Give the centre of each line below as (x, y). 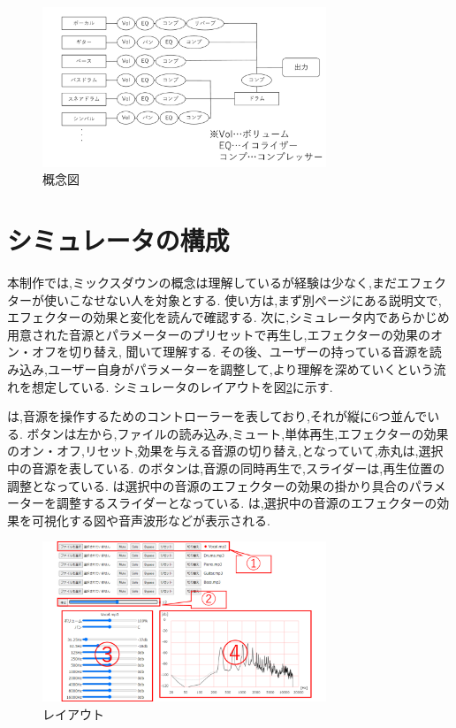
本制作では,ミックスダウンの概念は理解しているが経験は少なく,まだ (202, 283)
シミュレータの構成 (118, 240)
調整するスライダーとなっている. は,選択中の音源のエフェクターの (247, 503)
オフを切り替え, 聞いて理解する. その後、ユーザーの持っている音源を (230, 352)
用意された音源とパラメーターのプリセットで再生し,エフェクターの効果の (219, 334)
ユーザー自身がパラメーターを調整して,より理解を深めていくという (240, 368)
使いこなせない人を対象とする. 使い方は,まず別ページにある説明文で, (243, 299)
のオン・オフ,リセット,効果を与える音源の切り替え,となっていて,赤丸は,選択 (225, 451)
